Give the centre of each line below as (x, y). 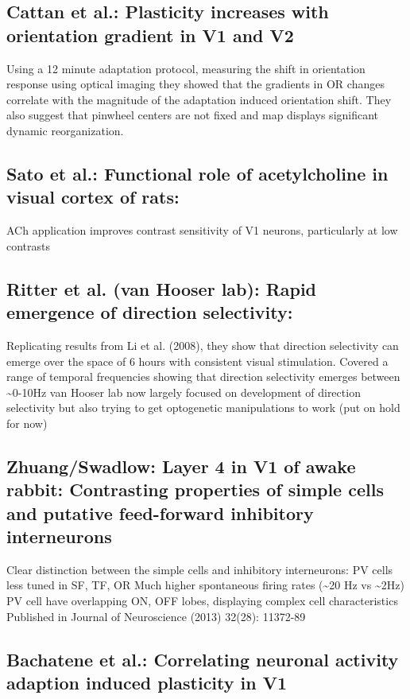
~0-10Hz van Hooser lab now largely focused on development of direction (184, 392)
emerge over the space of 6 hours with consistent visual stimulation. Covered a (197, 361)
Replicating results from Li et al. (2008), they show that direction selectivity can (203, 345)
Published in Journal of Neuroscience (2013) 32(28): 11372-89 (156, 616)
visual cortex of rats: (93, 197)
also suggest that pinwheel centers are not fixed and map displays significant (193, 115)
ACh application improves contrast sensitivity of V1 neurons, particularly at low (202, 230)
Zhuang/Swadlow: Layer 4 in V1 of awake (181, 466)
